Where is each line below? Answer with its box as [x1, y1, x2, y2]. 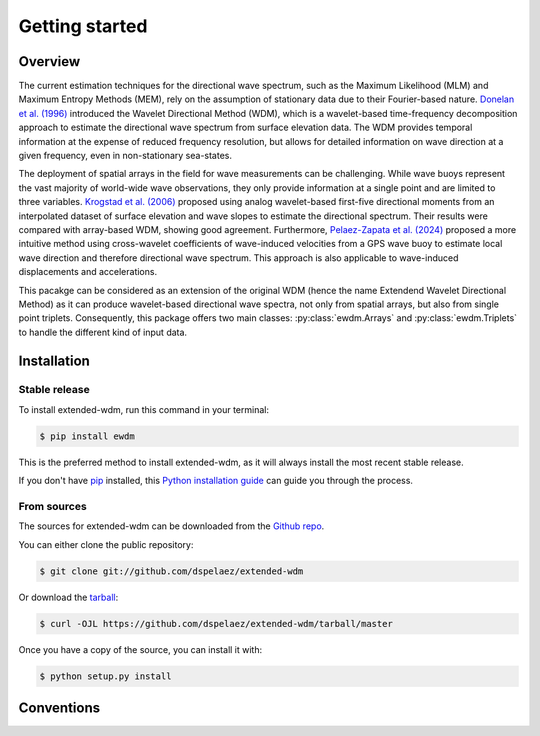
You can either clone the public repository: [18, 538, 194, 550]
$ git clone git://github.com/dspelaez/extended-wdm [39, 565, 304, 577]
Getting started [18, 15, 148, 37]
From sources [18, 499, 87, 513]
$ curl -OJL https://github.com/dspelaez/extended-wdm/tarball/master [39, 618, 394, 629]
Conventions [18, 700, 101, 717]
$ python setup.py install [39, 670, 172, 682]
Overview [18, 53, 81, 70]
